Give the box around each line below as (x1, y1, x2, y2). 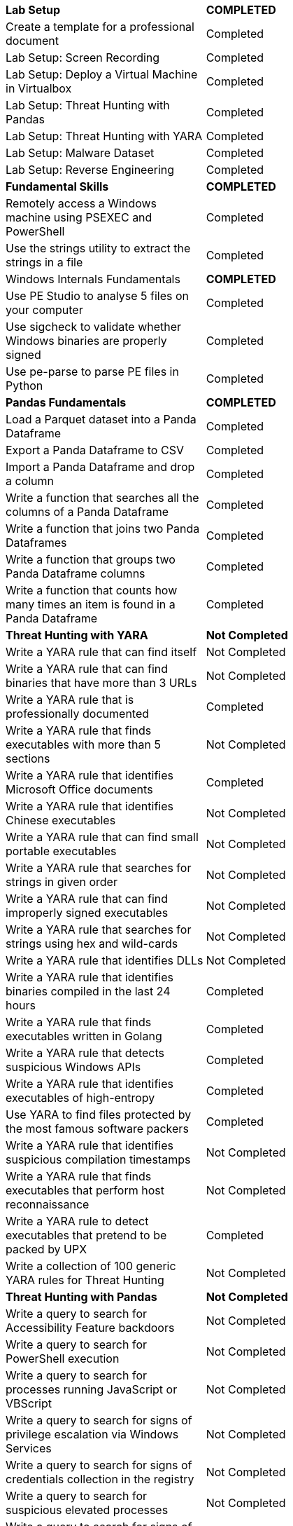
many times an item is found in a (6, 597, 176, 611)
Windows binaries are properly (6, 334, 167, 348)
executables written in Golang (6, 1029, 162, 1043)
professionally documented (6, 707, 150, 721)
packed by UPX (6, 1242, 87, 1256)
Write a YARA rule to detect (6, 1214, 149, 1228)
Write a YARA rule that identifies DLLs (6, 953, 203, 967)
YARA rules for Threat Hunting (6, 1273, 164, 1287)
